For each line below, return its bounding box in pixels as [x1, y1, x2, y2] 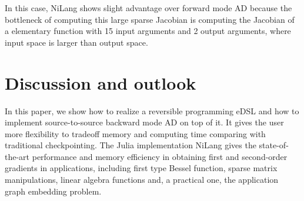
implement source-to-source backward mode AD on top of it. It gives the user [5, 116, 284, 128]
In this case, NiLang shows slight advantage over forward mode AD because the [5, 2, 292, 13]
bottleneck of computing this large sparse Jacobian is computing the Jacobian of [5, 13, 295, 25]
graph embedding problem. [5, 185, 102, 197]
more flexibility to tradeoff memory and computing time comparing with [5, 127, 266, 139]
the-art [5, 150, 30, 162]
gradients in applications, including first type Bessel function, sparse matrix [5, 162, 278, 174]
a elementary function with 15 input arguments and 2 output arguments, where [5, 25, 291, 37]
